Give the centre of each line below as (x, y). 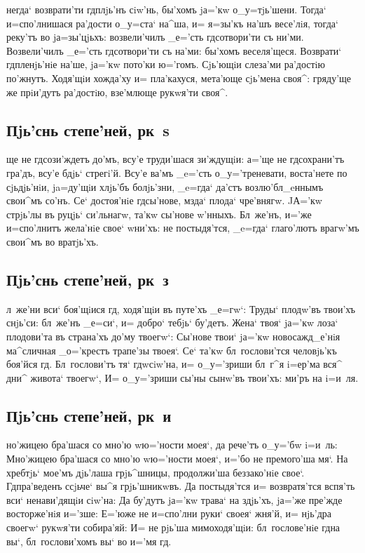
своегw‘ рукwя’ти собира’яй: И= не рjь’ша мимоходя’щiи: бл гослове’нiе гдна (173, 527)
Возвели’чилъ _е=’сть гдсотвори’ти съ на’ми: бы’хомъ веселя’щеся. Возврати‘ (174, 50)
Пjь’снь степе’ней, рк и (89, 415)
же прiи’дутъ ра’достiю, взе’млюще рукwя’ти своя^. (117, 92)
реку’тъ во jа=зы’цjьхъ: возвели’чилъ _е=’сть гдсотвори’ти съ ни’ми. (155, 37)
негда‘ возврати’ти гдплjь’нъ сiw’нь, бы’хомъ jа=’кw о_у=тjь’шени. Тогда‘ (166, 9)
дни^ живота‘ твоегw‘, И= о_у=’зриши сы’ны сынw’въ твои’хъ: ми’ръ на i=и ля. (182, 377)
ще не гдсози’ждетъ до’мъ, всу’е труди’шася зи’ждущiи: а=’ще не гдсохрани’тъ (175, 159)
